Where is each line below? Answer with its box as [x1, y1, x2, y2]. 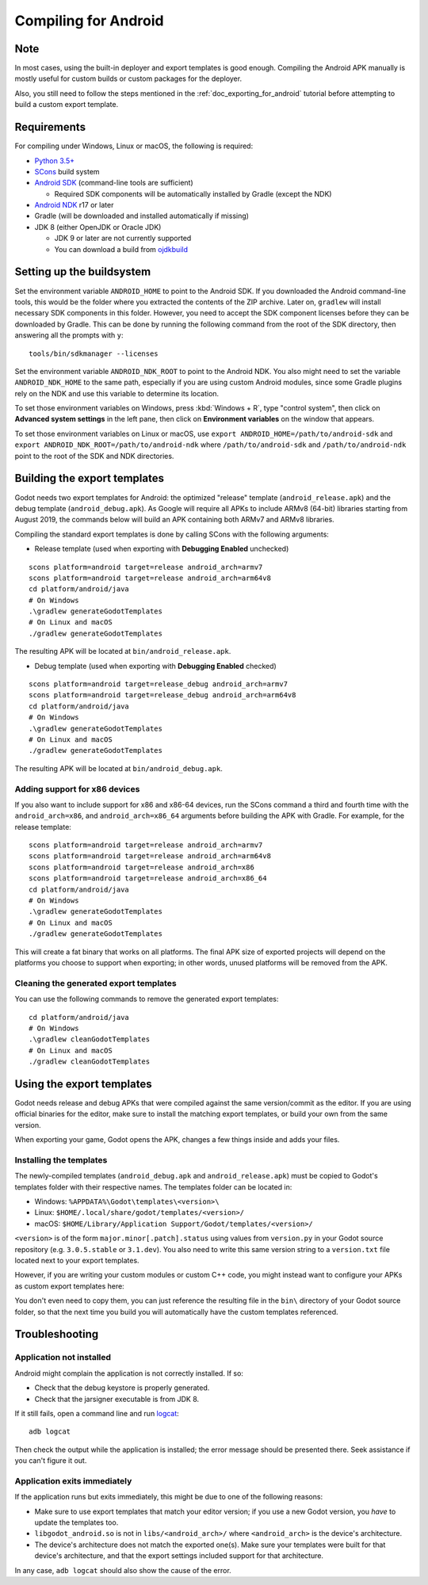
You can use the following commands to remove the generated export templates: [14, 995, 279, 1004]
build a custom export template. [14, 100, 119, 109]
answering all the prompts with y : [14, 330, 124, 340]
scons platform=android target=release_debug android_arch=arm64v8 [29, 690, 296, 700]
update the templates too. [34, 1518, 119, 1527]
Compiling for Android [14, 12, 164, 29]
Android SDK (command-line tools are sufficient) [34, 178, 193, 188]
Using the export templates [14, 1077, 152, 1090]
